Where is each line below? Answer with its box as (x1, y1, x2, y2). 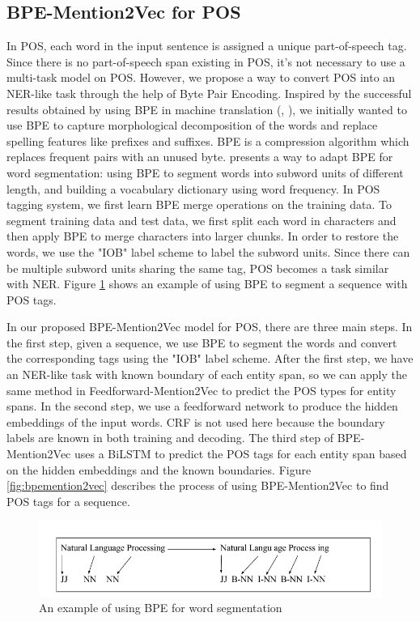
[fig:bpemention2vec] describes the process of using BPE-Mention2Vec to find (6, 477, 389, 494)
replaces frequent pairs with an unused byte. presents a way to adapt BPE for (6, 148, 393, 165)
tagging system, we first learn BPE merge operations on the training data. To (6, 196, 392, 213)
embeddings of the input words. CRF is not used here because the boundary (6, 413, 385, 430)
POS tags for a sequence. (6, 492, 130, 509)
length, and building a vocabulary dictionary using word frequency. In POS (6, 180, 380, 197)
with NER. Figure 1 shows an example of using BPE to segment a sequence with (6, 275, 408, 292)
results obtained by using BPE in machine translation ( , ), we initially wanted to (6, 100, 407, 117)
